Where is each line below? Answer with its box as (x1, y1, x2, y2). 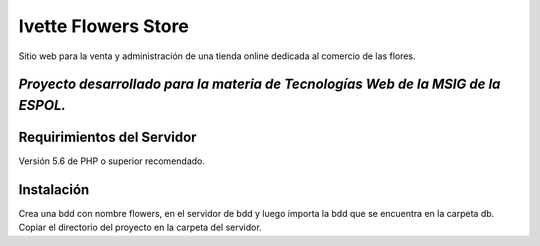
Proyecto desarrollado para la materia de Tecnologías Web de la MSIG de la (18, 76, 501, 93)
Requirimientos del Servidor (18, 128, 197, 145)
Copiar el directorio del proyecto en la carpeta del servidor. (18, 221, 262, 234)
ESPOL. (18, 96, 67, 114)
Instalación (18, 181, 90, 198)
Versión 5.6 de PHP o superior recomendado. (18, 155, 205, 167)
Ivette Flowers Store (18, 15, 189, 37)
